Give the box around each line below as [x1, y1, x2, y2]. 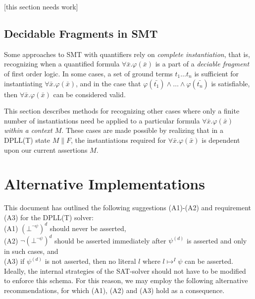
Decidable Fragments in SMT [4, 25, 158, 41]
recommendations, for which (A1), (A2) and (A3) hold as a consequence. [4, 285, 225, 295]
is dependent [202, 134, 240, 145]
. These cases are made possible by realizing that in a [61, 125, 224, 135]
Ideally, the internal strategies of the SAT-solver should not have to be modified [4, 265, 246, 276]
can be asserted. [185, 256, 233, 266]
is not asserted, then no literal [45, 256, 136, 266]
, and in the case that [76, 78, 141, 88]
